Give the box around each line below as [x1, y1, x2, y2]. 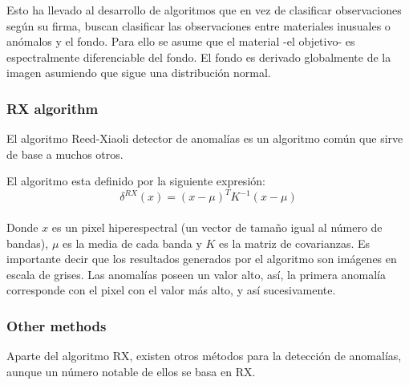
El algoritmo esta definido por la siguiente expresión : [6, 172, 265, 189]
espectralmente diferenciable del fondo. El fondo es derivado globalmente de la [6, 48, 391, 65]
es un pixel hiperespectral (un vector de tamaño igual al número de [51, 219, 383, 236]
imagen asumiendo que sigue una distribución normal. [6, 64, 271, 81]
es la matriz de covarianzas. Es [219, 234, 371, 251]
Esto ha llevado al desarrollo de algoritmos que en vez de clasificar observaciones [6, 2, 402, 18]
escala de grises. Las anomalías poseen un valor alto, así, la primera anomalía [6, 265, 386, 282]
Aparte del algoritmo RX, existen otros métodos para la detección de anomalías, [6, 347, 402, 364]
